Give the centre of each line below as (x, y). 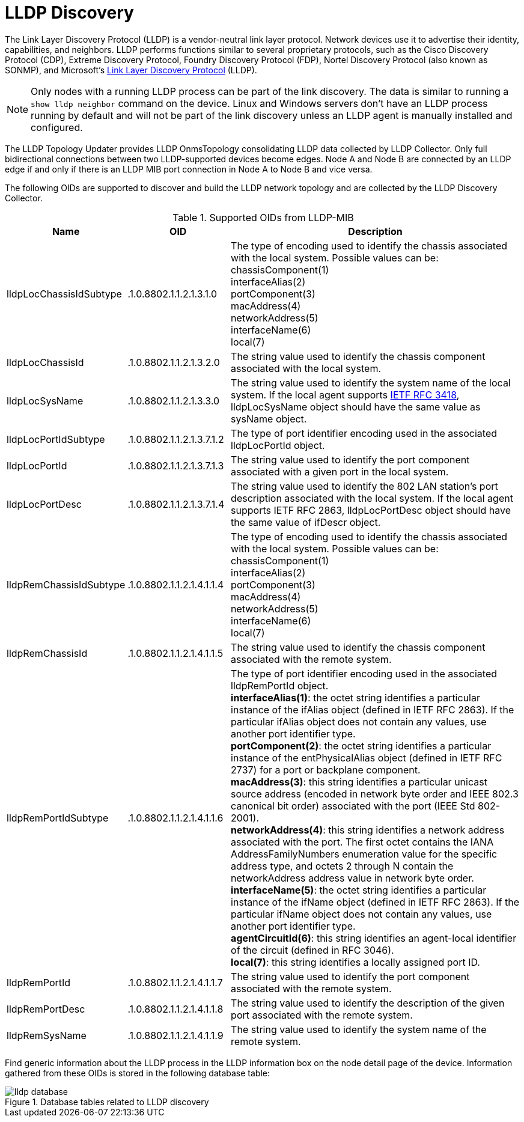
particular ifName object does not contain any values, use (361, 914)
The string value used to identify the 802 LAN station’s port (364, 486)
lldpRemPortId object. (280, 685)
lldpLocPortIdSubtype (56, 439)
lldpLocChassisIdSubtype (64, 294)
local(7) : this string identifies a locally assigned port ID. (355, 962)
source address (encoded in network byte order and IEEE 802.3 (375, 794)
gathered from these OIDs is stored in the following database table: (138, 1073)
